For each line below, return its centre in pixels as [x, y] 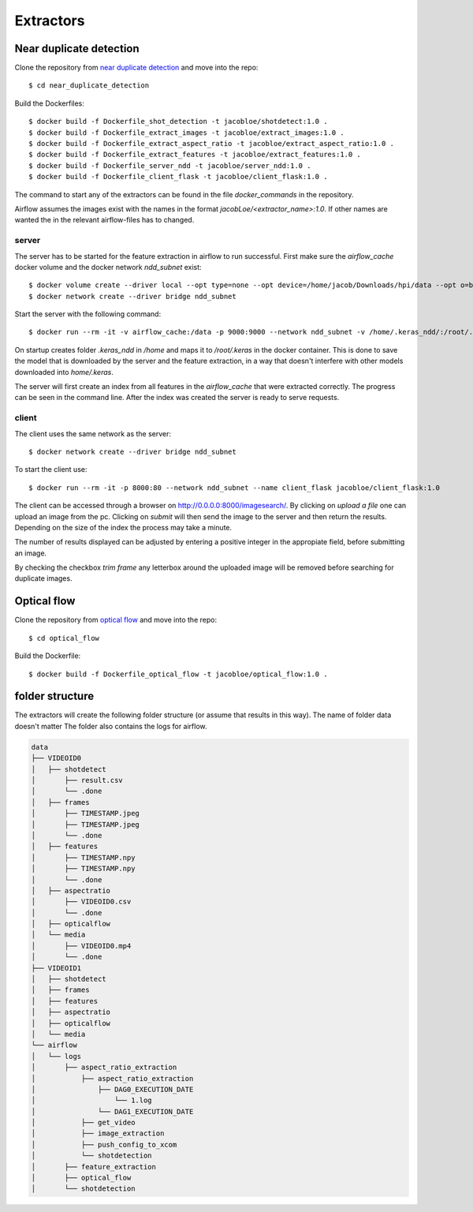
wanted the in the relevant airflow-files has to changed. [104, 220]
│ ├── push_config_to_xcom [104, 1145]
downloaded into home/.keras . [64, 372]
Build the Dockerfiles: [49, 103]
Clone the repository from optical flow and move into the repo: [115, 620]
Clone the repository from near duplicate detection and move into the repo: [136, 68]
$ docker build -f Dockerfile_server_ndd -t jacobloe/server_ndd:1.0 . [170, 165]
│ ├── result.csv [77, 780]
